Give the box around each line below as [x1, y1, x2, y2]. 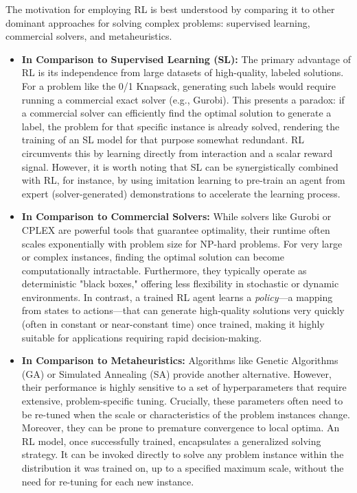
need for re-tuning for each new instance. [21, 474, 194, 488]
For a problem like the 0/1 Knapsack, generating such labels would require [21, 78, 336, 93]
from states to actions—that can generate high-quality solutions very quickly [21, 303, 345, 317]
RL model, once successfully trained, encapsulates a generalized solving [21, 433, 321, 448]
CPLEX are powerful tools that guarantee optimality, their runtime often [21, 222, 330, 237]
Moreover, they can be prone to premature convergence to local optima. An [21, 420, 340, 435]
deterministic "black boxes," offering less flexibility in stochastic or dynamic [21, 276, 339, 291]
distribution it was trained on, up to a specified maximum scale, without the [21, 461, 344, 474]
